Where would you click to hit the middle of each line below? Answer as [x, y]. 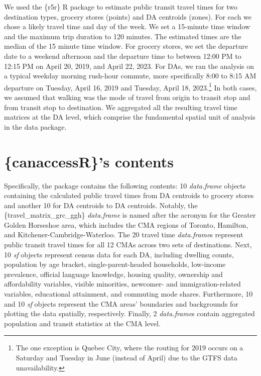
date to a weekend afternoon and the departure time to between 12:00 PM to [123, 56]
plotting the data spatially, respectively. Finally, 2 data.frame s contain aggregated [129, 313]
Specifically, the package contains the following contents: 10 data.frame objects [125, 185]
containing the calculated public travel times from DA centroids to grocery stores [129, 195]
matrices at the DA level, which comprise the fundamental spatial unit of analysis [130, 117]
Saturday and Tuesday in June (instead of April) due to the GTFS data [126, 357]
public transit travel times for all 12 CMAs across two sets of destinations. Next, [128, 245]
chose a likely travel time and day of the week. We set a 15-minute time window [127, 26]
